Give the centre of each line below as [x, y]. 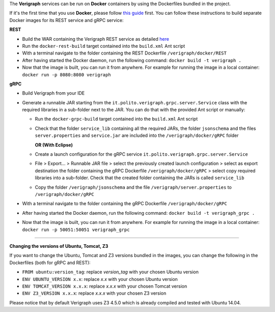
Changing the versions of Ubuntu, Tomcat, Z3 [59, 246]
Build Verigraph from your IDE [53, 93]
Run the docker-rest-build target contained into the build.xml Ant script [104, 46]
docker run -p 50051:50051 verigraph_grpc [76, 230]
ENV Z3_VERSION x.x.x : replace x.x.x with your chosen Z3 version [94, 293]
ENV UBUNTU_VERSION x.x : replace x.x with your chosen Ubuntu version [100, 279]
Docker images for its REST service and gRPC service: [66, 20]
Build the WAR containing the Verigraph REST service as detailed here [95, 39]
